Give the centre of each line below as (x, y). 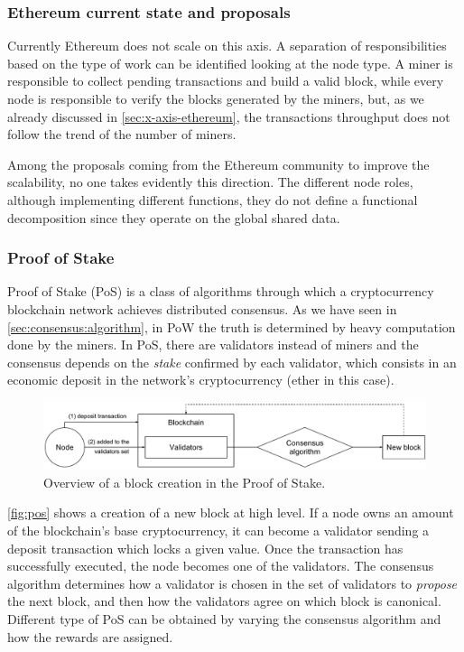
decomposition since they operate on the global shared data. (174, 217)
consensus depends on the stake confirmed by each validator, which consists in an (232, 362)
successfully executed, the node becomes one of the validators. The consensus (221, 566)
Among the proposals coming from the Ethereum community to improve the (218, 164)
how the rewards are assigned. (90, 636)
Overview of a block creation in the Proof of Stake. (185, 482)
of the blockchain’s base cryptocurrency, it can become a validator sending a (218, 531)
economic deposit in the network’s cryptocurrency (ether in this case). (201, 380)
